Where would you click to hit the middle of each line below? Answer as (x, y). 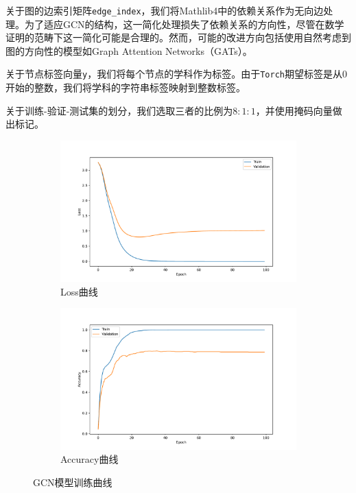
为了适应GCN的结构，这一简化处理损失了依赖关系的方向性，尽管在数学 (184, 24)
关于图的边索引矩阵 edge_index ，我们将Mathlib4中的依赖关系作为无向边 (165, 10)
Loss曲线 (79, 291)
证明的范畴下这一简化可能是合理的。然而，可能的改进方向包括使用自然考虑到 (178, 37)
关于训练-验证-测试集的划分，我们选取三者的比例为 (119, 110)
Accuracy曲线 (90, 459)
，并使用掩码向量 (294, 110)
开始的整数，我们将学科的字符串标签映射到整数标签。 (126, 87)
